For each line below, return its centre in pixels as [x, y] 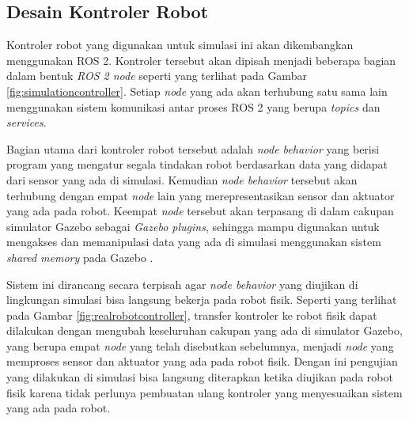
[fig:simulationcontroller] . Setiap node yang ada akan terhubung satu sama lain [197, 91]
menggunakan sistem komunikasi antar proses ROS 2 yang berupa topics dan [193, 106]
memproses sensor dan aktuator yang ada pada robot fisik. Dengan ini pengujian [202, 361]
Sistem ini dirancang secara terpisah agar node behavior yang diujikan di [182, 284]
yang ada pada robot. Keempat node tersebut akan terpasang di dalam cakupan [200, 211]
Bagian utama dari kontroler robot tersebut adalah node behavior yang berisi [193, 148]
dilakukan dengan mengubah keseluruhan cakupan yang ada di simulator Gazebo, [204, 330]
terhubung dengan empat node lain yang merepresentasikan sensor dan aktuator [201, 195]
